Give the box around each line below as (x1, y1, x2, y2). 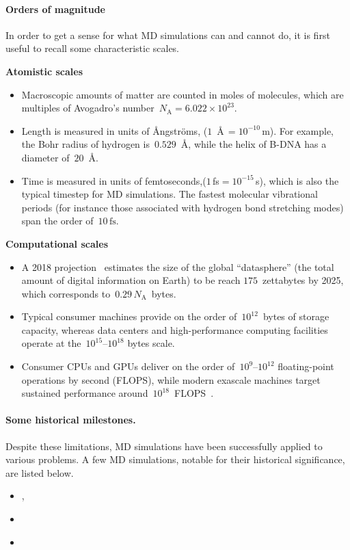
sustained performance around (21, 386, 148, 400)
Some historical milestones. (5, 413, 136, 427)
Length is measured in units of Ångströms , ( (21, 123, 208, 137)
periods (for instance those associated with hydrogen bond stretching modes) (21, 200, 344, 214)
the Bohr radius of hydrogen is (21, 137, 150, 151)
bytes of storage (262, 309, 329, 324)
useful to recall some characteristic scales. (5, 41, 180, 55)
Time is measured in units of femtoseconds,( (21, 173, 206, 187)
